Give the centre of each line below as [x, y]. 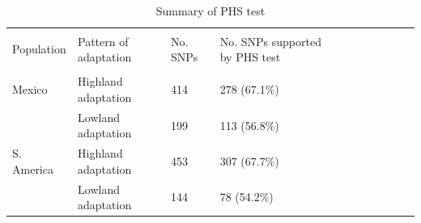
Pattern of [103, 41]
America [33, 168]
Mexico [30, 89]
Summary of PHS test [210, 10]
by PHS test [250, 57]
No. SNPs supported [270, 41]
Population [39, 49]
